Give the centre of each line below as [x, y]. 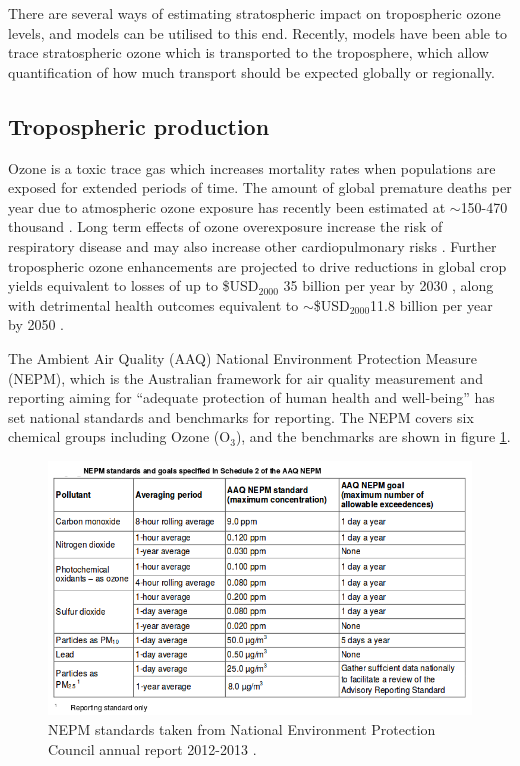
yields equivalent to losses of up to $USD [133, 285]
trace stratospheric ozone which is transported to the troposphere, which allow [248, 52]
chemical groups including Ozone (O [119, 436]
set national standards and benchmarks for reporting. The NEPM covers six [241, 416]
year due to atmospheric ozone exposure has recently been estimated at [227, 206]
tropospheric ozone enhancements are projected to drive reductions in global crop [257, 265]
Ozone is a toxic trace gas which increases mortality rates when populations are [252, 167]
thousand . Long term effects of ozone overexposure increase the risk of [225, 226]
